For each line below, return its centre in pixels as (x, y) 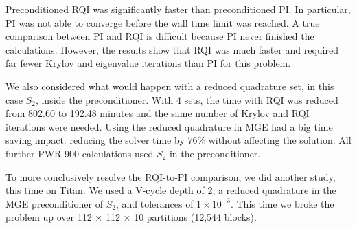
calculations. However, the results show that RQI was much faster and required (172, 49)
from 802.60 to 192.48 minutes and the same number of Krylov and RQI (158, 113)
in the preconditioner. (215, 153)
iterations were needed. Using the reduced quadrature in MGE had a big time (169, 126)
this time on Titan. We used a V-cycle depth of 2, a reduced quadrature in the (171, 190)
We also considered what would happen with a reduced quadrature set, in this (170, 86)
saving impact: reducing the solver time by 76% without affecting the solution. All (178, 140)
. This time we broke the (282, 203)
